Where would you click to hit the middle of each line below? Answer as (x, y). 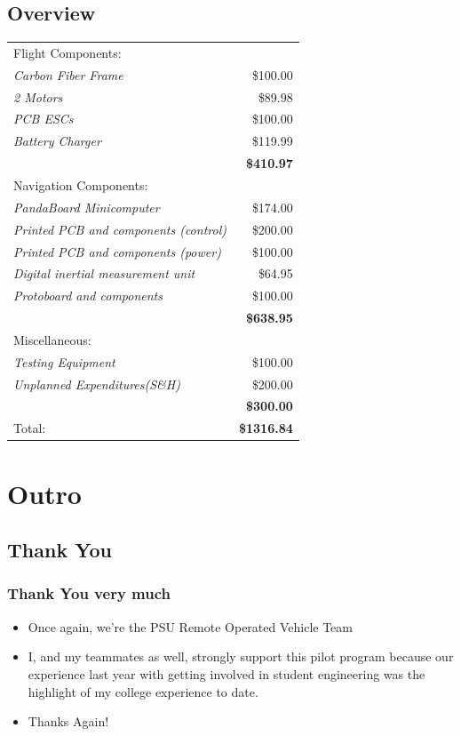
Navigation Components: (81, 185)
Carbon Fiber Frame (68, 74)
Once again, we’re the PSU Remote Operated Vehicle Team (190, 626)
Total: (30, 428)
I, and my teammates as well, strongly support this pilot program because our (241, 656)
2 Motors (38, 96)
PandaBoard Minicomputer (87, 207)
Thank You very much (89, 593)
